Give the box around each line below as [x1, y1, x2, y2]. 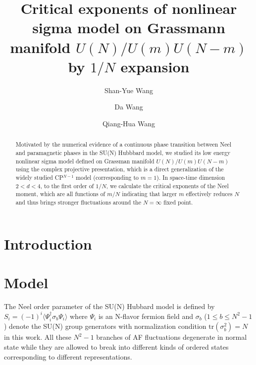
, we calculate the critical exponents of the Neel [106, 181, 229, 190]
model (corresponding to [76, 173, 139, 181]
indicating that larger [122, 190, 177, 198]
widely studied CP [15, 173, 63, 181]
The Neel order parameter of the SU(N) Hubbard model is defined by [4, 301, 215, 311]
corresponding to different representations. [4, 351, 132, 362]
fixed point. [163, 198, 193, 206]
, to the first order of [40, 181, 94, 190]
